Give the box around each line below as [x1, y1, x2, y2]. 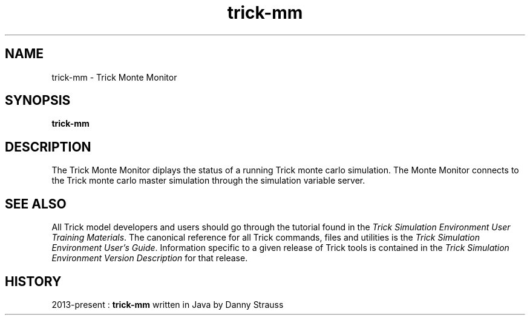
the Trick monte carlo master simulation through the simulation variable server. [51, 175, 365, 186]
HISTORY [5, 273, 62, 289]
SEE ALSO [5, 196, 67, 212]
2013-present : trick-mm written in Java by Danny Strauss [51, 299, 284, 310]
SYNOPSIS [5, 93, 71, 108]
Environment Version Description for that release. [51, 253, 248, 264]
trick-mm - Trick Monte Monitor [51, 72, 177, 82]
